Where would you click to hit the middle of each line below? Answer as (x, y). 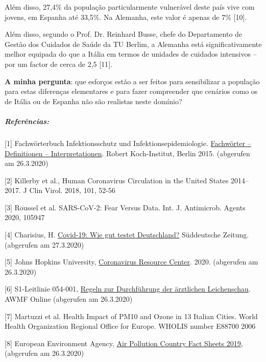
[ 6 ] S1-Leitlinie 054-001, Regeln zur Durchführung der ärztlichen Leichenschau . (128, 289)
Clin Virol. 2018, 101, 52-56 (72, 190)
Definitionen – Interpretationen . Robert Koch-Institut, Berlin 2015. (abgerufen (127, 153)
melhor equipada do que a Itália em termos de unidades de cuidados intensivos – (131, 54)
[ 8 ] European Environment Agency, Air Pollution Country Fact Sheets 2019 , (124, 343)
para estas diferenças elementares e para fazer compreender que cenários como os (131, 91)
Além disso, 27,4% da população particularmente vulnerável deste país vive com (130, 7)
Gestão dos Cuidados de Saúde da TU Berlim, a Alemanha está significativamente (133, 44)
